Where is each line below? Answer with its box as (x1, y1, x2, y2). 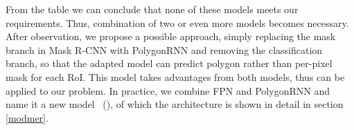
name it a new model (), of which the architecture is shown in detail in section (6, 97, 344, 111)
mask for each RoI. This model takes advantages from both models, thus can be (6, 69, 345, 84)
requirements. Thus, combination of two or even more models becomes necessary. (6, 15, 349, 30)
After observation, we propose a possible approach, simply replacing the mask (6, 29, 336, 44)
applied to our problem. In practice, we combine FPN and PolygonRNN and (6, 83, 330, 98)
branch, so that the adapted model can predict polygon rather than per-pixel (6, 56, 333, 71)
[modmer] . (6, 110, 48, 124)
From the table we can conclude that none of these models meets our (6, 2, 299, 16)
